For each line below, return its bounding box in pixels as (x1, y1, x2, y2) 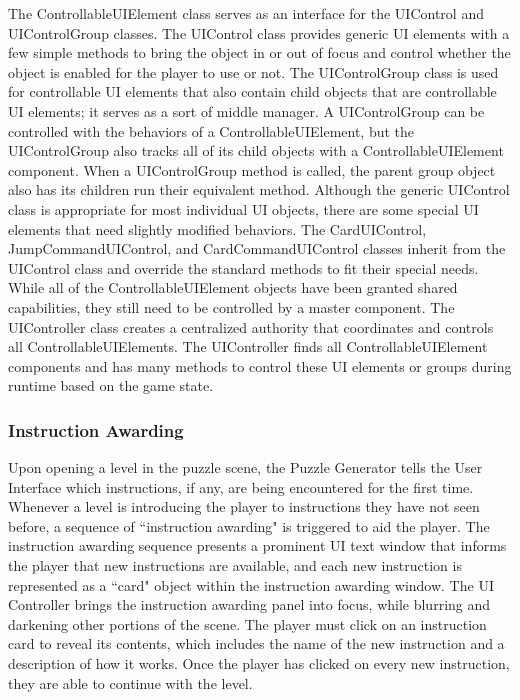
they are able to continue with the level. (8, 672, 253, 693)
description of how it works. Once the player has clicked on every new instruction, (8, 653, 510, 674)
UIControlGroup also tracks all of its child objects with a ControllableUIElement (8, 140, 504, 161)
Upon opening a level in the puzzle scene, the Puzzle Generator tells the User (8, 457, 483, 478)
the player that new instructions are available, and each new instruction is (8, 555, 462, 576)
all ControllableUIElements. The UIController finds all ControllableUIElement (8, 336, 488, 357)
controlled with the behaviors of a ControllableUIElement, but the (8, 120, 415, 141)
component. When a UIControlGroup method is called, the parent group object (8, 159, 496, 180)
